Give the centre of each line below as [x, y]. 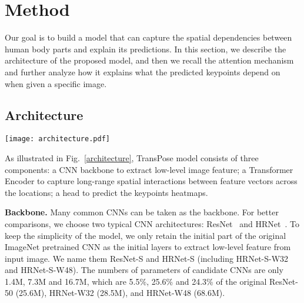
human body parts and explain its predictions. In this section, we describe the [146, 49]
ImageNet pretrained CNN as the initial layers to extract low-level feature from [148, 247]
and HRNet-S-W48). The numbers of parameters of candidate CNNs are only [144, 270]
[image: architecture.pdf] [57, 139]
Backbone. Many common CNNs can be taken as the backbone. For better [142, 212]
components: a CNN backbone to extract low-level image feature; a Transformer [149, 169]
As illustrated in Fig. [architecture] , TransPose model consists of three [132, 157]
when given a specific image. [56, 83]
